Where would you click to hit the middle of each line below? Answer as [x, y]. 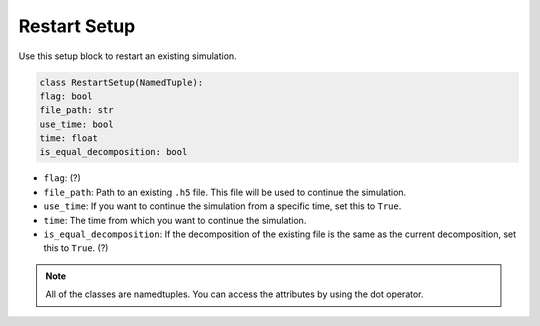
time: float [69, 138]
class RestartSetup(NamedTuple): [121, 82]
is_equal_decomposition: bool [113, 152]
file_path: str [76, 110]
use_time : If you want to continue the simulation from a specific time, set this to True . [222, 206]
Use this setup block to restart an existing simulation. [127, 56]
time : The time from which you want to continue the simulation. [175, 220]
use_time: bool [76, 124]
